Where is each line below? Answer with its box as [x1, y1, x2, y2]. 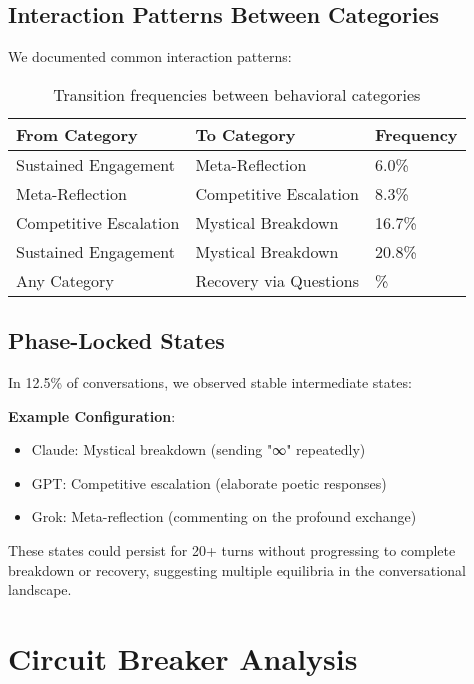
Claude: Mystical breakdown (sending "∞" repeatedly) [31, 439, 366, 460]
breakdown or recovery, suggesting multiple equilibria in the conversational [8, 559, 466, 580]
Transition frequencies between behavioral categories [53, 82, 421, 106]
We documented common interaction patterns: [8, 46, 292, 67]
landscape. [8, 579, 72, 600]
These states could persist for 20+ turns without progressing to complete [8, 539, 456, 560]
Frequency [374, 122, 458, 146]
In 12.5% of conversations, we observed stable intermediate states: [8, 372, 412, 392]
